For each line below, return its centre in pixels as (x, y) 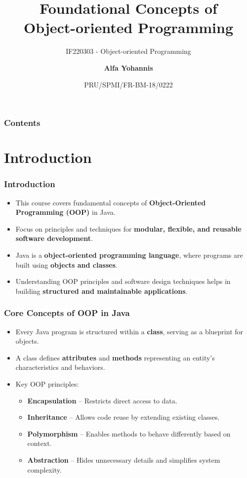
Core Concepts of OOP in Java (67, 313)
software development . (54, 238)
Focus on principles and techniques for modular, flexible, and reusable (128, 228)
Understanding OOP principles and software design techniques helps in (123, 281)
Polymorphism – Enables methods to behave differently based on (129, 433)
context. (40, 443)
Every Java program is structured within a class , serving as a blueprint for (129, 331)
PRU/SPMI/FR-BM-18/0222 (128, 84)
